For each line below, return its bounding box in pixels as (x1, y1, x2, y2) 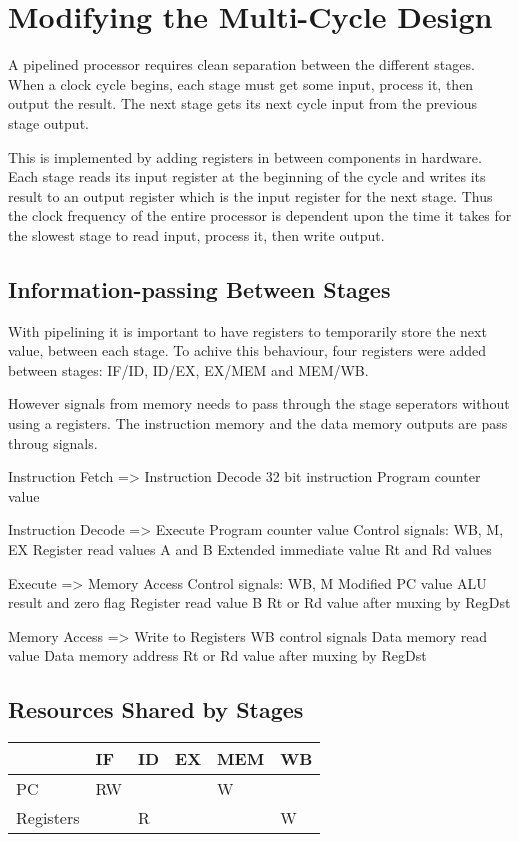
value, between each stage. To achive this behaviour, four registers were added (8, 340, 487, 361)
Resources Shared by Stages (8, 694, 304, 725)
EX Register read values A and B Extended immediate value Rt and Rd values (8, 539, 492, 560)
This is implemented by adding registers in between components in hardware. (8, 146, 482, 167)
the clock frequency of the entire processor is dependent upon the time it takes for (8, 205, 512, 226)
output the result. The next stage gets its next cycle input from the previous (8, 93, 478, 114)
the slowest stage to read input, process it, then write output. (8, 224, 385, 245)
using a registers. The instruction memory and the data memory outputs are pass (8, 413, 508, 434)
